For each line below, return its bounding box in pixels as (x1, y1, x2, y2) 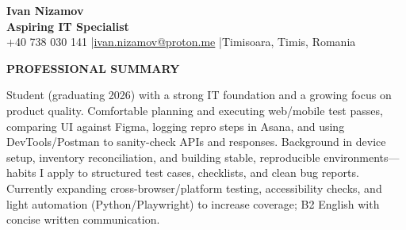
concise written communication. (6, 211, 160, 228)
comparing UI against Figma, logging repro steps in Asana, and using (6, 117, 345, 134)
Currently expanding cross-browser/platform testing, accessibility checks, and (6, 179, 382, 196)
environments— (324, 148, 400, 165)
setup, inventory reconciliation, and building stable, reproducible (6, 148, 320, 165)
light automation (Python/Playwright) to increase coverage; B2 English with (6, 195, 380, 212)
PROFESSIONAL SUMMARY (6, 59, 180, 76)
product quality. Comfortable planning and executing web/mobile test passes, (6, 102, 383, 118)
